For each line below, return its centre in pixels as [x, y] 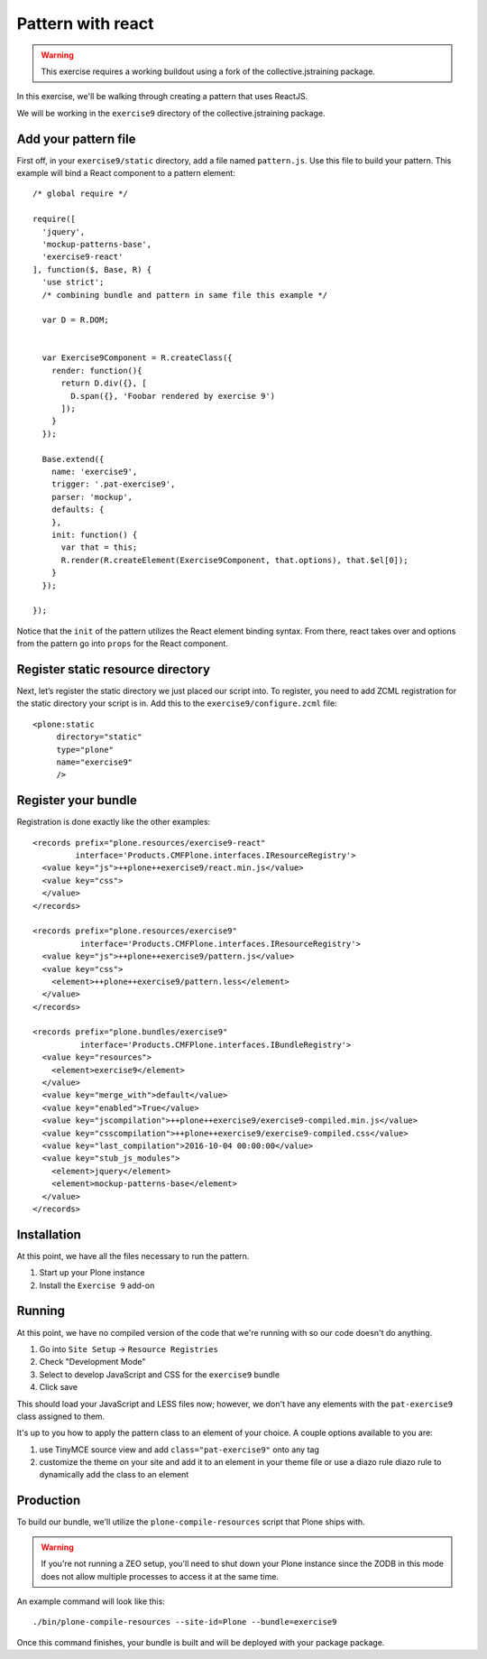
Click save [59, 1387]
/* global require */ [80, 194]
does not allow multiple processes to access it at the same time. [160, 1576]
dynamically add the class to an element [114, 1475]
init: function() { [94, 534]
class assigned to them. [61, 1416]
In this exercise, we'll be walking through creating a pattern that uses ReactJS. [162, 97]
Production [49, 1501]
